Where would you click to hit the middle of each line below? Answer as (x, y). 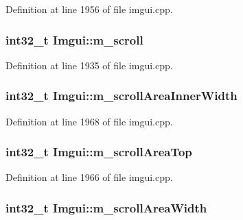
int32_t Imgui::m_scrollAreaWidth (106, 207)
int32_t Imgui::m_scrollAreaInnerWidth (121, 96)
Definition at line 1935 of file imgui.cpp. (89, 65)
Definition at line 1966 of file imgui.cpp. (89, 177)
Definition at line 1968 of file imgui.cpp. (89, 121)
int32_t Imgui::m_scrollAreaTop (99, 152)
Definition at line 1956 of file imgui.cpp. (89, 9)
